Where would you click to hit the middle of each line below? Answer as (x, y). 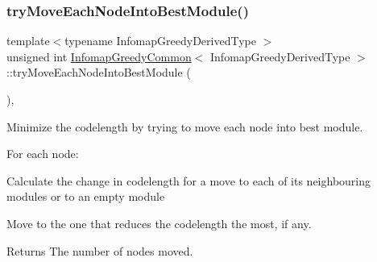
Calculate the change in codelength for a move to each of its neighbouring (189, 180)
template (28, 41)
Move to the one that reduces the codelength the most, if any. (159, 223)
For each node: (43, 154)
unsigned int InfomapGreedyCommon (99, 56)
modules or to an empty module (86, 196)
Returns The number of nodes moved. (100, 250)
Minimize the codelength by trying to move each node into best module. (185, 126)
